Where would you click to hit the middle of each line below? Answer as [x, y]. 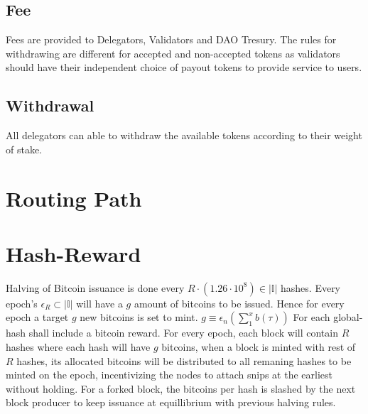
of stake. [24, 149]
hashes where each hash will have [78, 347]
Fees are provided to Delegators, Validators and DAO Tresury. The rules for [171, 39]
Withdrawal [50, 105]
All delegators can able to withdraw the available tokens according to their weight [184, 135]
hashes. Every [311, 287]
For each [312, 317]
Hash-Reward [74, 253]
